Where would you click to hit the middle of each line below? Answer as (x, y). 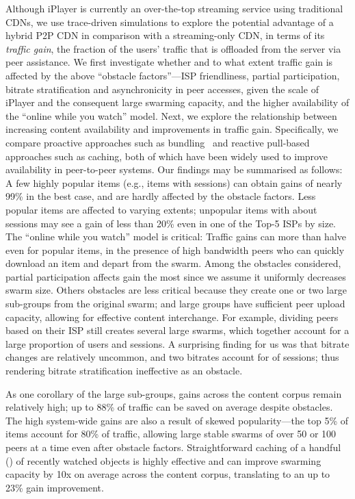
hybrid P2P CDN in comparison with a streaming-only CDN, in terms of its (165, 35)
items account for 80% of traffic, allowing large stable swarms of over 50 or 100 (171, 434)
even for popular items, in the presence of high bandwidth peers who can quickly (175, 249)
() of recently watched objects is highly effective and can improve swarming (163, 460)
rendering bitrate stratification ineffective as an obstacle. (124, 371)
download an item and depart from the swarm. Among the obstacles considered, (173, 263)
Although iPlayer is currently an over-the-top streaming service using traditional (174, 8)
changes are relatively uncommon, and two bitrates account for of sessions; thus (172, 357)
